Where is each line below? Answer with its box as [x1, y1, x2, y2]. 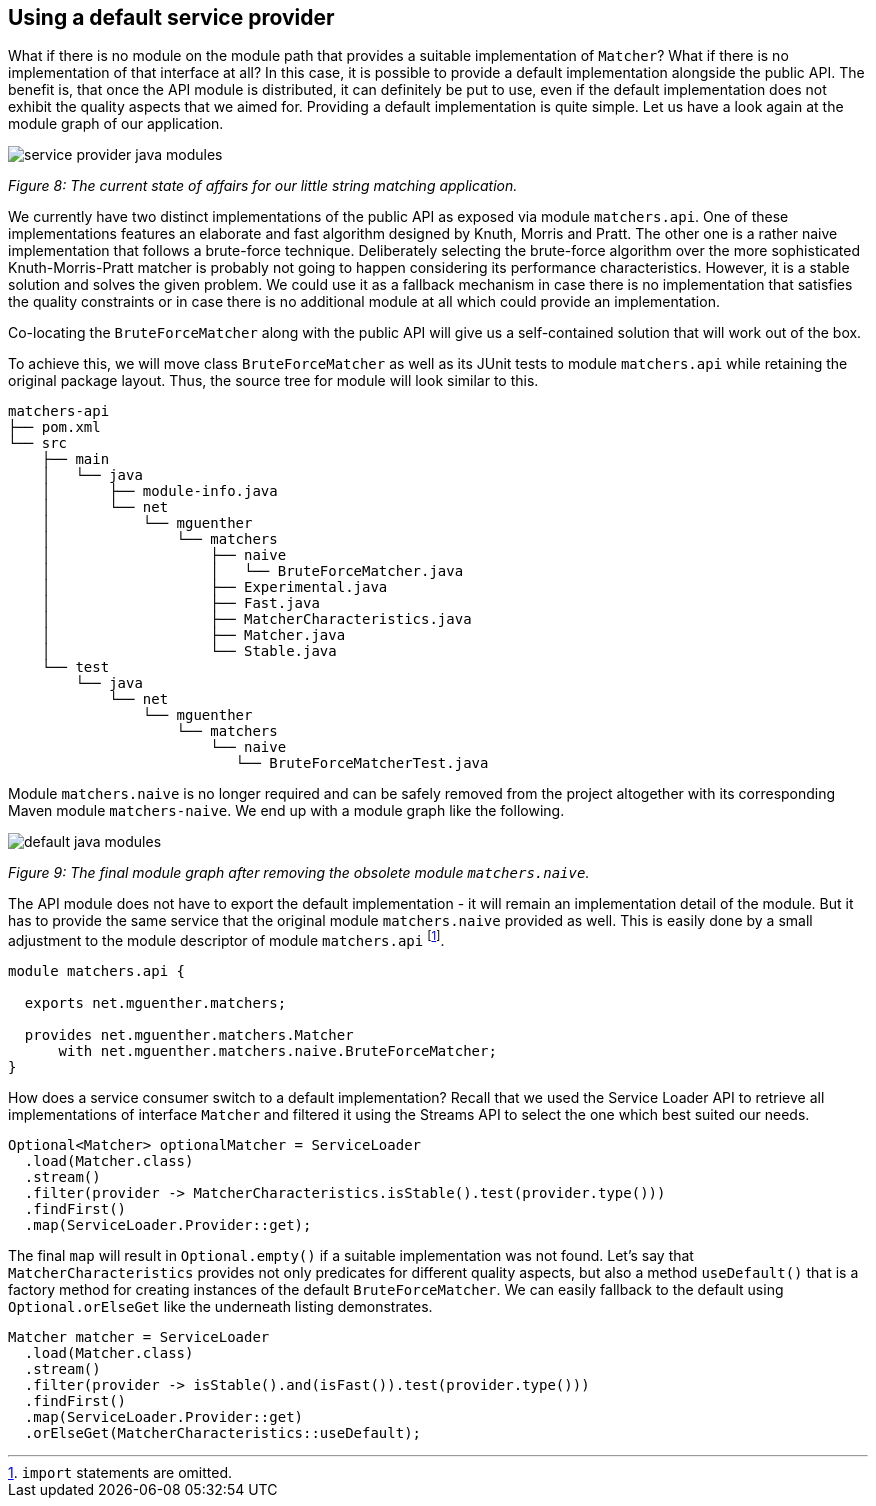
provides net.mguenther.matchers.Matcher [24, 1027, 354, 1044]
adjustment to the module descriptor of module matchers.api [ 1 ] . [8, 929, 445, 950]
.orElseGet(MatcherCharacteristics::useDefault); [24, 1425, 422, 1442]
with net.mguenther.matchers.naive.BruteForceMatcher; [58, 1043, 497, 1060]
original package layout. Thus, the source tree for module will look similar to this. [8, 372, 539, 390]
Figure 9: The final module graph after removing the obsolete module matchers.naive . [8, 864, 590, 882]
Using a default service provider [8, 5, 335, 30]
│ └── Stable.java [41, 643, 337, 660]
